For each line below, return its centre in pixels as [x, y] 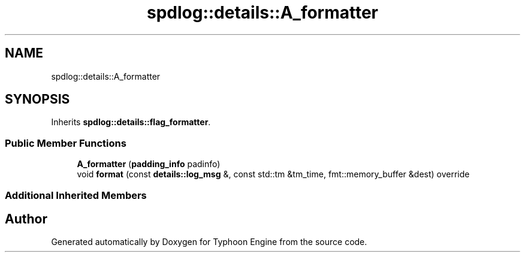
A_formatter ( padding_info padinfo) [149, 164]
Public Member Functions [66, 143]
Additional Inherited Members [76, 195]
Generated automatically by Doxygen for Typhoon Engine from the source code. [209, 242]
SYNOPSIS [37, 99]
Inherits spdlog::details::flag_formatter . [131, 122]
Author [26, 219]
